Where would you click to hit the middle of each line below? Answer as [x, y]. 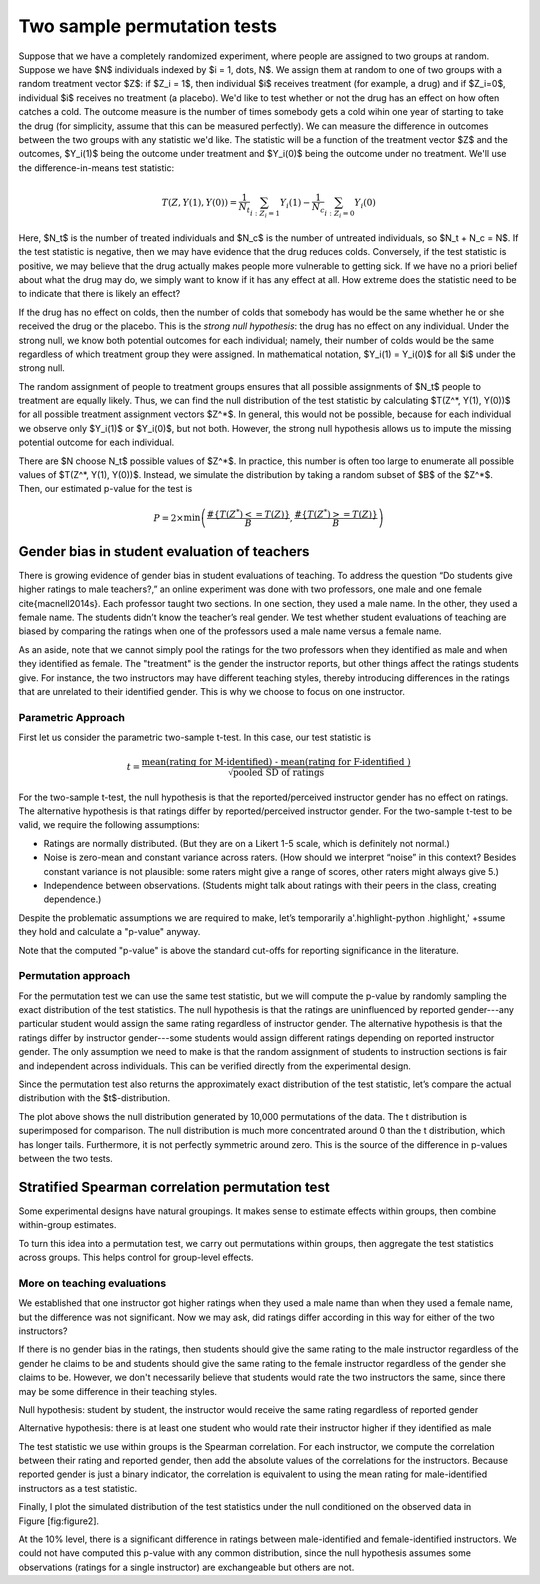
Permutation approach [74, 976]
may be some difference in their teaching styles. [118, 1391]
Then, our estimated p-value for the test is [105, 489]
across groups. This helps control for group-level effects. [136, 1257]
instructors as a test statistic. [78, 1488]
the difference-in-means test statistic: [96, 167]
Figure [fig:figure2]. [59, 1521]
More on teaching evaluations [92, 1283]
